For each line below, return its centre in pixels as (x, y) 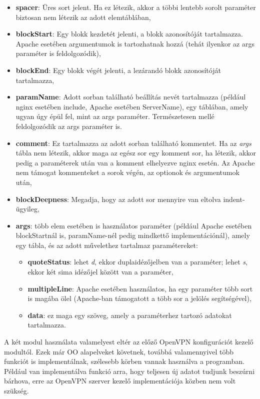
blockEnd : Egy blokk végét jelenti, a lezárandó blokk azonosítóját (118, 70)
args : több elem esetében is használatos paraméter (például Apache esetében (134, 225)
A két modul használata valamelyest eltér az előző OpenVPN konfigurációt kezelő (129, 342)
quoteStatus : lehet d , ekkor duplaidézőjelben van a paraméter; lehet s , (137, 262)
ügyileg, (27, 209)
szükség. (16, 390)
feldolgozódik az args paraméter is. (69, 126)
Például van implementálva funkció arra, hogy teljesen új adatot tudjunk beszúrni (129, 371)
